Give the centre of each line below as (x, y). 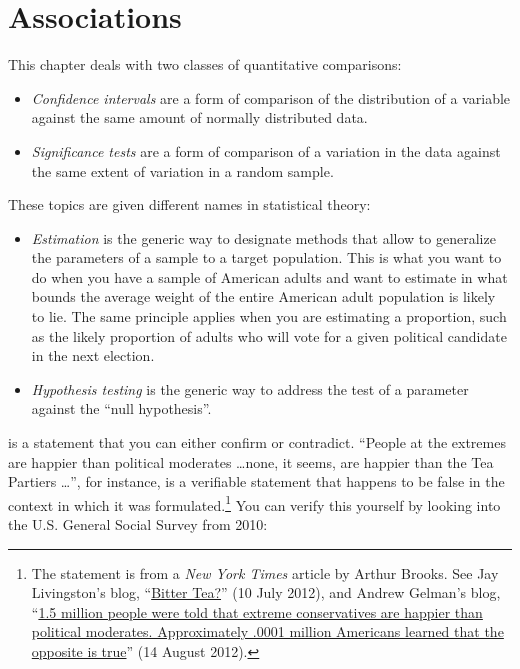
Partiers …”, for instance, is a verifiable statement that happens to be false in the (256, 481)
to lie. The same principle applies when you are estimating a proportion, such (269, 316)
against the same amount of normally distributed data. (199, 117)
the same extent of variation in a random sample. (182, 170)
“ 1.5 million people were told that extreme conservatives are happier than (257, 611)
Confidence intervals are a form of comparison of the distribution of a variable (271, 97)
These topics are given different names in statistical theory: (189, 204)
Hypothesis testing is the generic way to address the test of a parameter (250, 388)
